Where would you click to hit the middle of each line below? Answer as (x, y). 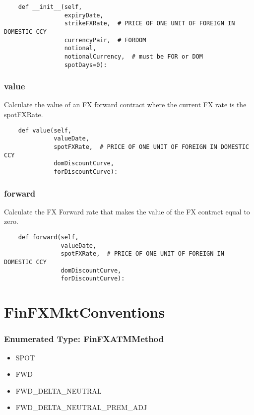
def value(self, (45, 130)
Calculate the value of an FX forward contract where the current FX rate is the (125, 104)
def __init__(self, (50, 7)
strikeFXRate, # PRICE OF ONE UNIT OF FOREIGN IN (150, 24)
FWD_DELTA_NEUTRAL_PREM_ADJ (81, 407)
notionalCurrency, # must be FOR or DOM (133, 56)
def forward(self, (48, 237)
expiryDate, (84, 15)
